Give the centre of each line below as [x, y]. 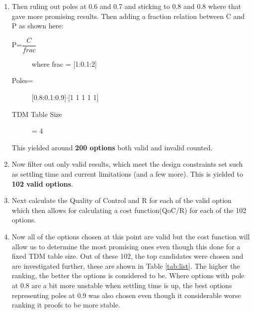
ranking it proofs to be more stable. [66, 305]
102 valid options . [42, 183]
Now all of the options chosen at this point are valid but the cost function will [131, 236]
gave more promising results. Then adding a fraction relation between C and [128, 16]
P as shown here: [38, 26]
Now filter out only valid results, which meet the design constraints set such [127, 164]
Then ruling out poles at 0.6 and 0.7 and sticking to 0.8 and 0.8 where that [126, 6]
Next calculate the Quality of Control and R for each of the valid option [122, 200]
